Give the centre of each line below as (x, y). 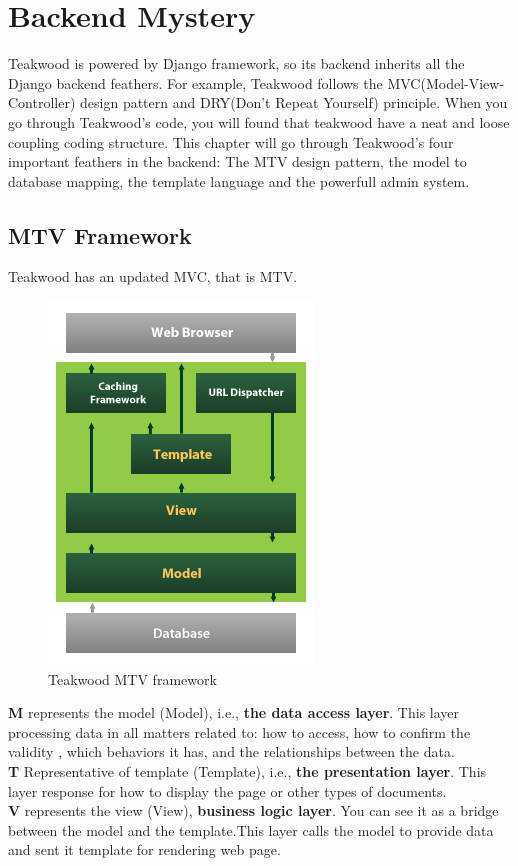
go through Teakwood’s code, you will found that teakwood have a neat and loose (259, 121)
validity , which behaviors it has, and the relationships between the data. (231, 751)
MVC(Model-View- (446, 82)
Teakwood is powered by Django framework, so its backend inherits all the (236, 63)
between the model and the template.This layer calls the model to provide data (251, 829)
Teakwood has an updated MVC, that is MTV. (153, 276)
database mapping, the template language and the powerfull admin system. (239, 180)
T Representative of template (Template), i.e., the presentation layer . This (247, 771)
